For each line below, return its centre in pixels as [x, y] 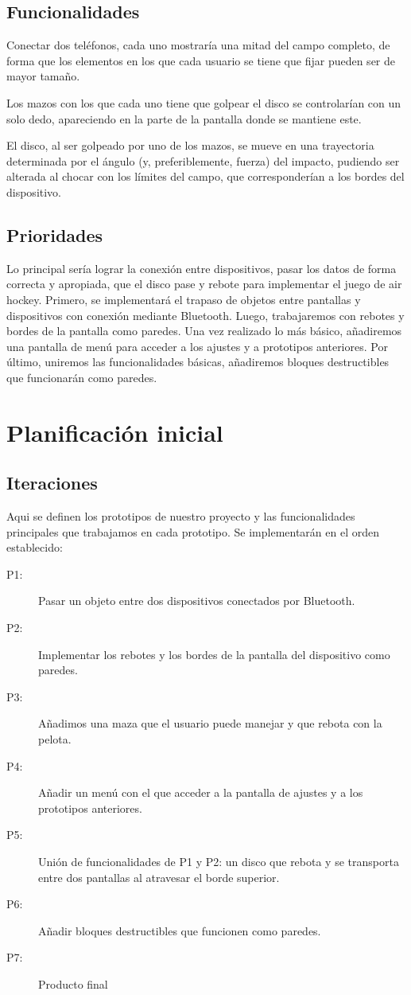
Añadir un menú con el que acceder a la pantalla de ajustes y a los [201, 792]
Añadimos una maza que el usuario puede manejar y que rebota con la [210, 723]
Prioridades [55, 234]
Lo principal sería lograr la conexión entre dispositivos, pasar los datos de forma [202, 268]
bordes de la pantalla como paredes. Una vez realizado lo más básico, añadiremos [204, 331]
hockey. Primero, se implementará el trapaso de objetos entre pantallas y [184, 299]
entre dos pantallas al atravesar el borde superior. [159, 877]
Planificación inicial [115, 432]
